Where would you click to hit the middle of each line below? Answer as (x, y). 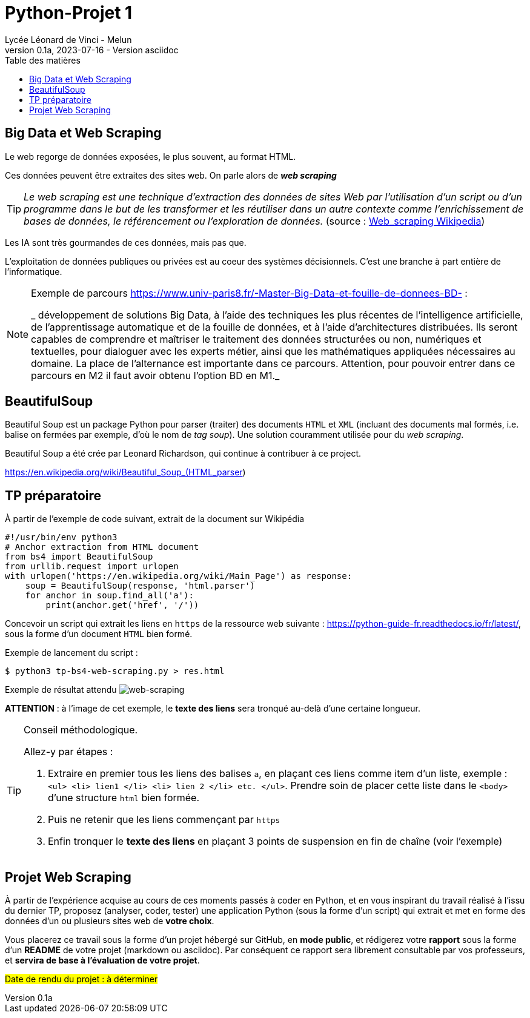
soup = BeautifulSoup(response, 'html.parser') (140, 586)
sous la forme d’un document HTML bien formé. (99, 634)
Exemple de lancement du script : (71, 653)
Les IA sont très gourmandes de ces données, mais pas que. (126, 242)
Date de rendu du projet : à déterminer (81, 979)
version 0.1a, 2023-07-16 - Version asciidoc (92, 50)
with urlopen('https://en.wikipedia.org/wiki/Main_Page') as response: (179, 576)
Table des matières (43, 60)
